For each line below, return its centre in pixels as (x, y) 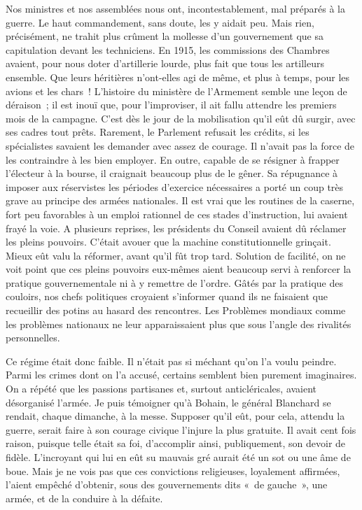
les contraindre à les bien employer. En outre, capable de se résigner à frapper (173, 159)
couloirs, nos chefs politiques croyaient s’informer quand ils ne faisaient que (167, 296)
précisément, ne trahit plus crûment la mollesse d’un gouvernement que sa (165, 36)
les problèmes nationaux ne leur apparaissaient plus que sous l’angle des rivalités (179, 324)
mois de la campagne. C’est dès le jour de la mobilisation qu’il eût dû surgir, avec (181, 118)
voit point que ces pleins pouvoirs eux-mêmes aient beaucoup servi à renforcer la (179, 269)
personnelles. (33, 338)
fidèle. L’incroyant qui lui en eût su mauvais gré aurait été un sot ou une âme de (178, 457)
